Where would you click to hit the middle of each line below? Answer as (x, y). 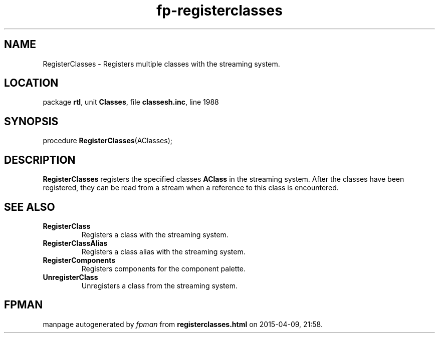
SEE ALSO (30, 207)
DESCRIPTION (40, 160)
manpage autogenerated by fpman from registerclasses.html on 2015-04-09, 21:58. (183, 324)
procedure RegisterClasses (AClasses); (107, 141)
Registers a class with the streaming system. (155, 234)
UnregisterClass (70, 277)
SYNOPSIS (31, 121)
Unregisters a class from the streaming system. (159, 285)
